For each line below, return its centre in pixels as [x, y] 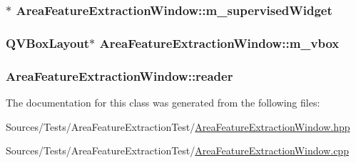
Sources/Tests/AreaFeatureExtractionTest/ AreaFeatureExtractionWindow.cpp [177, 150]
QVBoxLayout [48, 43]
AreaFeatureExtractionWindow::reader [119, 75]
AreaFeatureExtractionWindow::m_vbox [219, 43]
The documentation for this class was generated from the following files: [163, 102]
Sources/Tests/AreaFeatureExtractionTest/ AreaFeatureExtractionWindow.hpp [178, 126]
